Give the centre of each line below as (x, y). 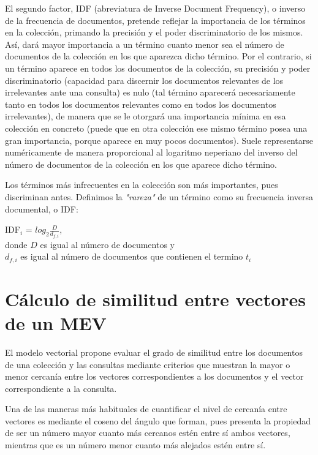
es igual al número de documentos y (107, 244)
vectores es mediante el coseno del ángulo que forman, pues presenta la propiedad (158, 420)
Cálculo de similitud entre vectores (156, 299)
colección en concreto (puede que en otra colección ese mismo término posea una (156, 128)
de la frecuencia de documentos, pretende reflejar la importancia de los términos (155, 20)
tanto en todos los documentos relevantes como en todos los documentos (141, 104)
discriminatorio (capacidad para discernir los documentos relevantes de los (144, 80)
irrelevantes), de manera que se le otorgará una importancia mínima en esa (146, 116)
